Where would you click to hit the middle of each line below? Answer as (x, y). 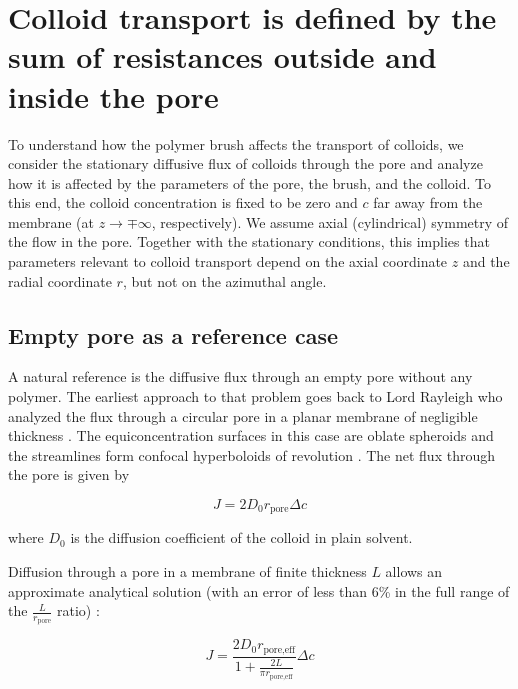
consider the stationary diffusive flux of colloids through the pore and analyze (245, 163)
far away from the (428, 202)
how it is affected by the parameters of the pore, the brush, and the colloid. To (249, 182)
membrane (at (51, 221)
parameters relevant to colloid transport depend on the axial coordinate (228, 261)
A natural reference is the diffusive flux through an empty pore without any (240, 376)
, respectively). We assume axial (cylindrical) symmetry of (330, 221)
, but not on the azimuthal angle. (224, 280)
